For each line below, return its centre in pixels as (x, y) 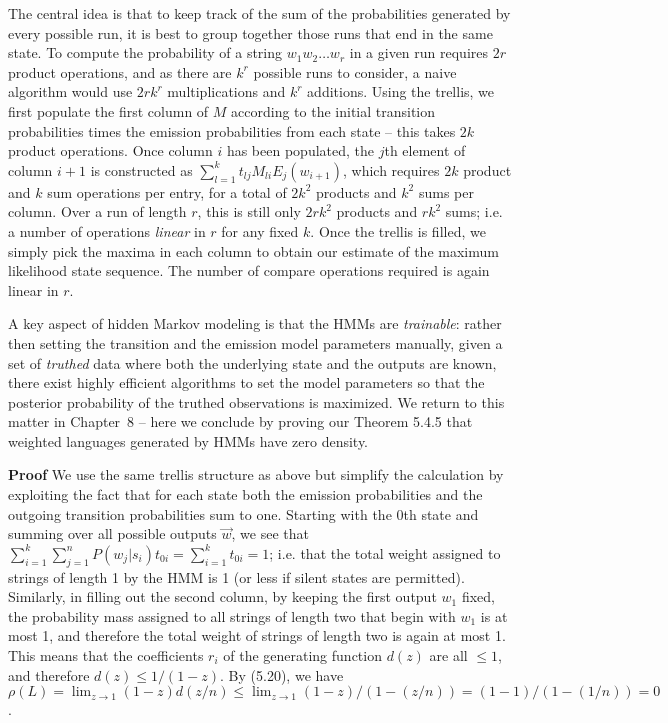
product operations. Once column (110, 150)
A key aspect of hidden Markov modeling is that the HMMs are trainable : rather (255, 323)
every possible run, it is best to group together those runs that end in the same (250, 32)
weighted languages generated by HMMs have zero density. (188, 440)
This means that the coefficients (106, 655)
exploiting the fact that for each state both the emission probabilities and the (245, 494)
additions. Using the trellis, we (401, 91)
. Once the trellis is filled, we (398, 230)
